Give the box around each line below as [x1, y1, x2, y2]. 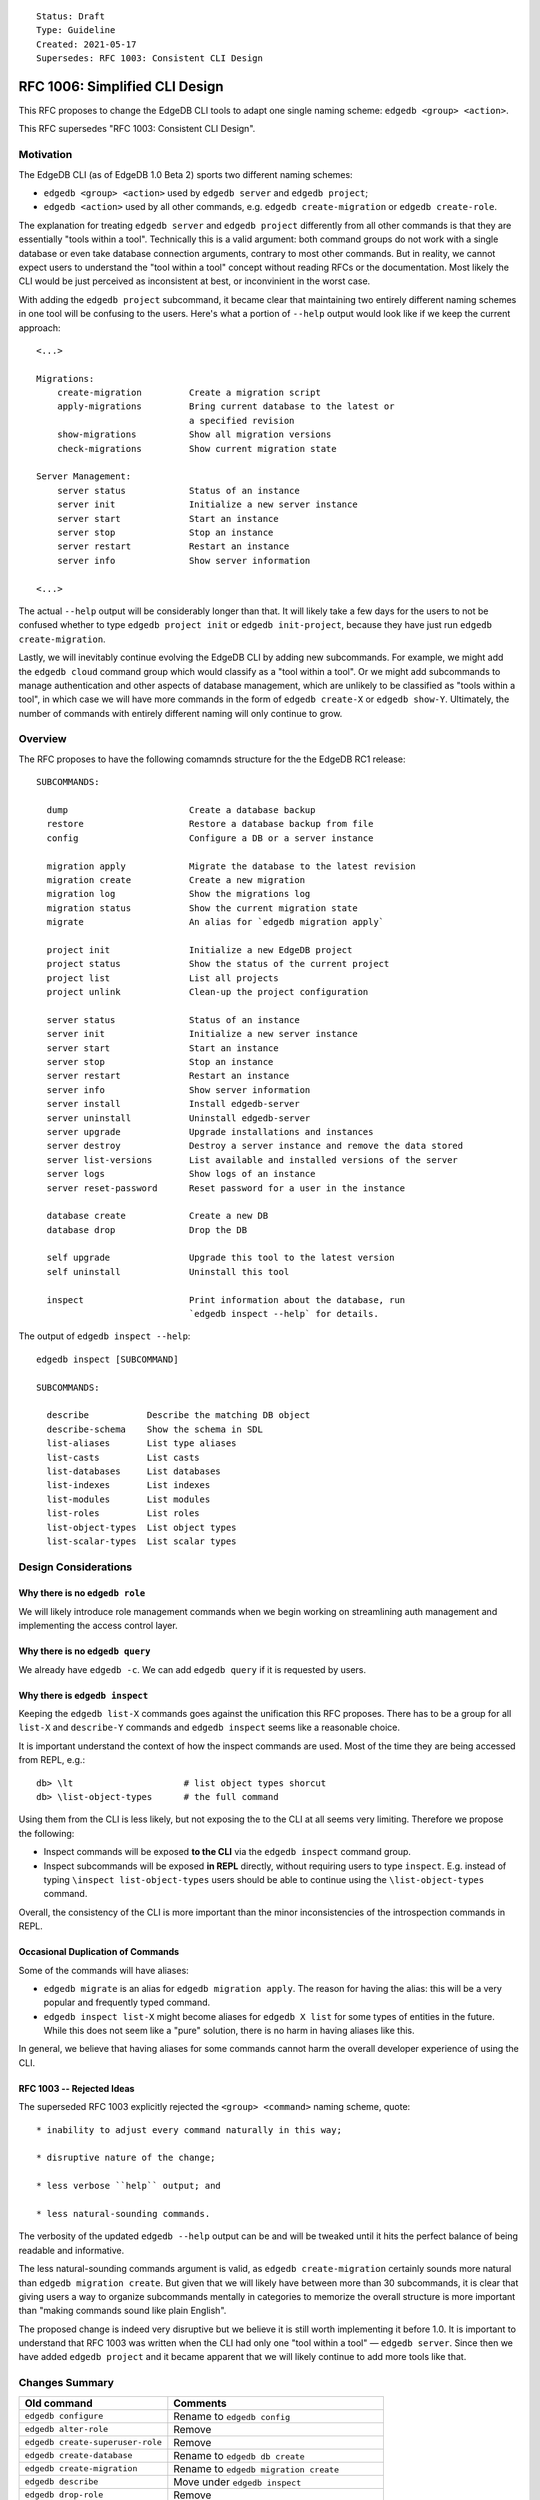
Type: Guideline [36, 25, 116, 36]
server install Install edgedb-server [46, 1098, 300, 1110]
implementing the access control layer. [18, 1620, 179, 1632]
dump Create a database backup [46, 804, 316, 815]
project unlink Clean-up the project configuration [46, 986, 369, 998]
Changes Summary [18, 2376, 115, 2390]
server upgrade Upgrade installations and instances [46, 1126, 374, 1137]
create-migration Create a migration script [56, 387, 322, 399]
